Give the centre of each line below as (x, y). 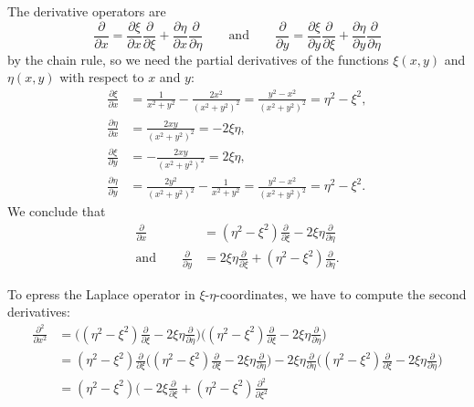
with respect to (102, 77)
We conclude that (57, 211)
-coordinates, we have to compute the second (341, 293)
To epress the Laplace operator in (101, 293)
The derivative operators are (87, 11)
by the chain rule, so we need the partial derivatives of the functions (198, 59)
